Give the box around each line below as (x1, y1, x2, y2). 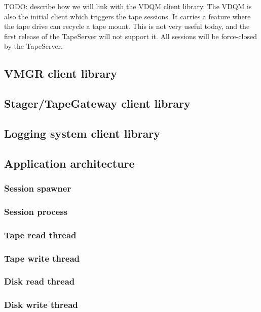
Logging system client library (4, 125, 161, 141)
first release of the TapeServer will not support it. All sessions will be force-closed (4, 30, 257, 41)
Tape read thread (4, 228, 77, 241)
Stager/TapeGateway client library (4, 96, 191, 111)
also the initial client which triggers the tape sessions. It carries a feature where (4, 11, 251, 21)
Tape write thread (4, 252, 80, 264)
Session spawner (4, 182, 71, 195)
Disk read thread (4, 275, 75, 288)
